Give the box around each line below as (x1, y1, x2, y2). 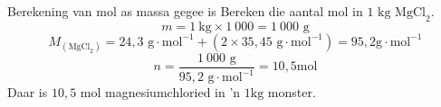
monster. (267, 83, 316, 102)
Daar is (7, 83, 48, 102)
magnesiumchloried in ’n (105, 83, 241, 102)
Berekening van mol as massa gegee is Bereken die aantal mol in (7, 2, 363, 20)
